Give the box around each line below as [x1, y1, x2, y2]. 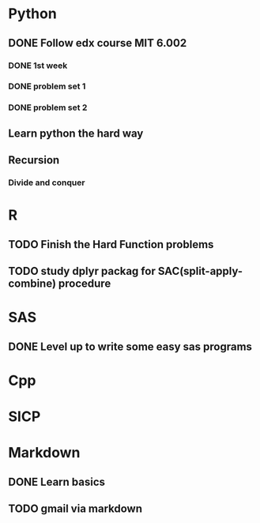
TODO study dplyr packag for [8, 265, 156, 278]
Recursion [8, 153, 60, 167]
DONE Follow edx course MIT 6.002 [8, 36, 187, 50]
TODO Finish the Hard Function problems [8, 238, 214, 251]
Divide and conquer [8, 177, 85, 188]
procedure [58, 277, 111, 291]
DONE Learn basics [8, 475, 105, 488]
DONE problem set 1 [8, 81, 86, 92]
